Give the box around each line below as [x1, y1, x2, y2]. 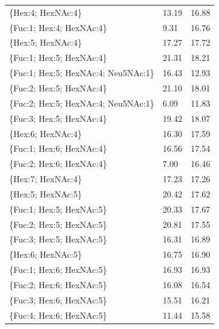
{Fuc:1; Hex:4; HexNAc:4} [9, 21, 107, 34]
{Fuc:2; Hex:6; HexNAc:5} [9, 278, 107, 291]
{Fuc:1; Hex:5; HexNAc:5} [9, 202, 107, 215]
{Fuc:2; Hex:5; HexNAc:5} [9, 218, 107, 230]
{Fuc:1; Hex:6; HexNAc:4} [9, 142, 107, 155]
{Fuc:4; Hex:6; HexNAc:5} [9, 308, 107, 321]
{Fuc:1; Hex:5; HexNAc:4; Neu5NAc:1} [9, 66, 155, 79]
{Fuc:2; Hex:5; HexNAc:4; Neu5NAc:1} [9, 96, 155, 109]
